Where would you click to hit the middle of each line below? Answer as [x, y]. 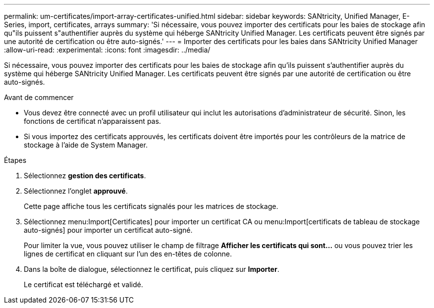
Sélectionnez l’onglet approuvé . [76, 191]
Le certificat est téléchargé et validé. [83, 284]
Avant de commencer [39, 97]
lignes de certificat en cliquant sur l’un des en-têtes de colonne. [128, 254]
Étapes [15, 160]
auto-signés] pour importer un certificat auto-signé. [108, 230]
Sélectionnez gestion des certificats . [85, 176]
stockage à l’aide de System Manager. [86, 145]
